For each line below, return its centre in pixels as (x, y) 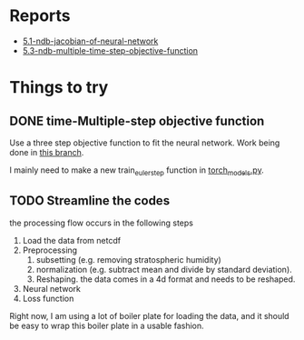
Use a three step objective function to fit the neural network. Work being (145, 143)
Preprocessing (50, 250)
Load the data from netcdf (71, 240)
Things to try (59, 88)
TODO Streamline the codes (90, 201)
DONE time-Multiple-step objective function (137, 120)
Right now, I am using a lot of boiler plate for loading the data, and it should (149, 315)
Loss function (48, 298)
